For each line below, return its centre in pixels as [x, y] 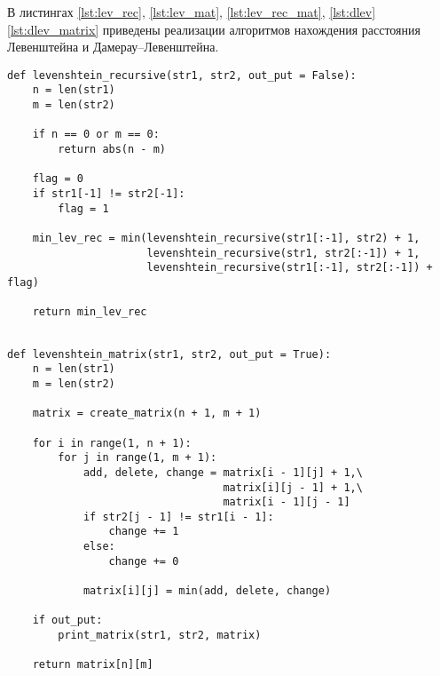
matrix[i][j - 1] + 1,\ [293, 487]
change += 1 [144, 532]
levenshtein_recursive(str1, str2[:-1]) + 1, [283, 253]
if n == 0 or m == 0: [96, 135]
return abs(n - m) [112, 150]
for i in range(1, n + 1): [112, 443]
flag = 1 [83, 208]
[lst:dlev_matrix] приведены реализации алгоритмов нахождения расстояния [214, 29]
